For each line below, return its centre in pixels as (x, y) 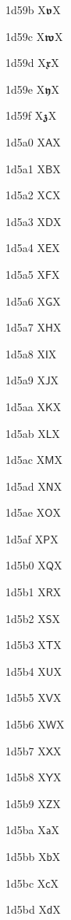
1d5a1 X (25, 168)
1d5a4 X (25, 248)
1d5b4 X (26, 671)
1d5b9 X (26, 803)
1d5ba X (26, 830)
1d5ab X (26, 433)
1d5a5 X (25, 274)
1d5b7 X (26, 750)
